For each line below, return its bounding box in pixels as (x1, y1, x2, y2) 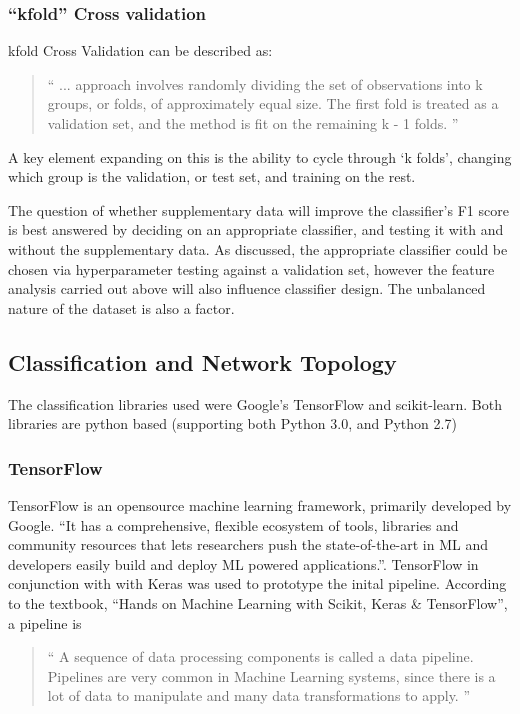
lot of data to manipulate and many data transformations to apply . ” (47, 685, 471, 706)
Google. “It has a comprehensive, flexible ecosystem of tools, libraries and (8, 514, 459, 535)
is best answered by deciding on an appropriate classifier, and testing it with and (8, 219, 504, 240)
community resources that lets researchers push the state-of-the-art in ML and (8, 534, 489, 555)
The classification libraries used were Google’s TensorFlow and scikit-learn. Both (8, 393, 502, 414)
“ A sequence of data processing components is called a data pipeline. (47, 646, 474, 667)
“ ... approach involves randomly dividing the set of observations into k (47, 73, 483, 94)
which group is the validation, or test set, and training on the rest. (8, 166, 416, 187)
